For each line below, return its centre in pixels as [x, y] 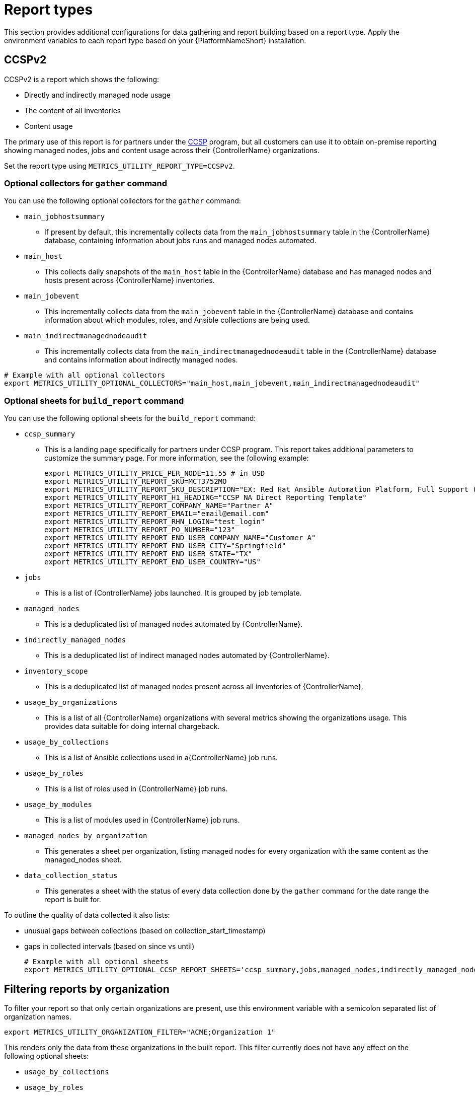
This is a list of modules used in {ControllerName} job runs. [142, 820]
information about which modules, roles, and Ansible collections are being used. [177, 320]
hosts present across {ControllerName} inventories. [130, 280]
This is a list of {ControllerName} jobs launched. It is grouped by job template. [173, 593]
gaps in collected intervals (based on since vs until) [109, 946]
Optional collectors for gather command [86, 183]
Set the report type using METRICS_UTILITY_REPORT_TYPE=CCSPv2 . [120, 166]
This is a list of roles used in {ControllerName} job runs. [136, 789]
